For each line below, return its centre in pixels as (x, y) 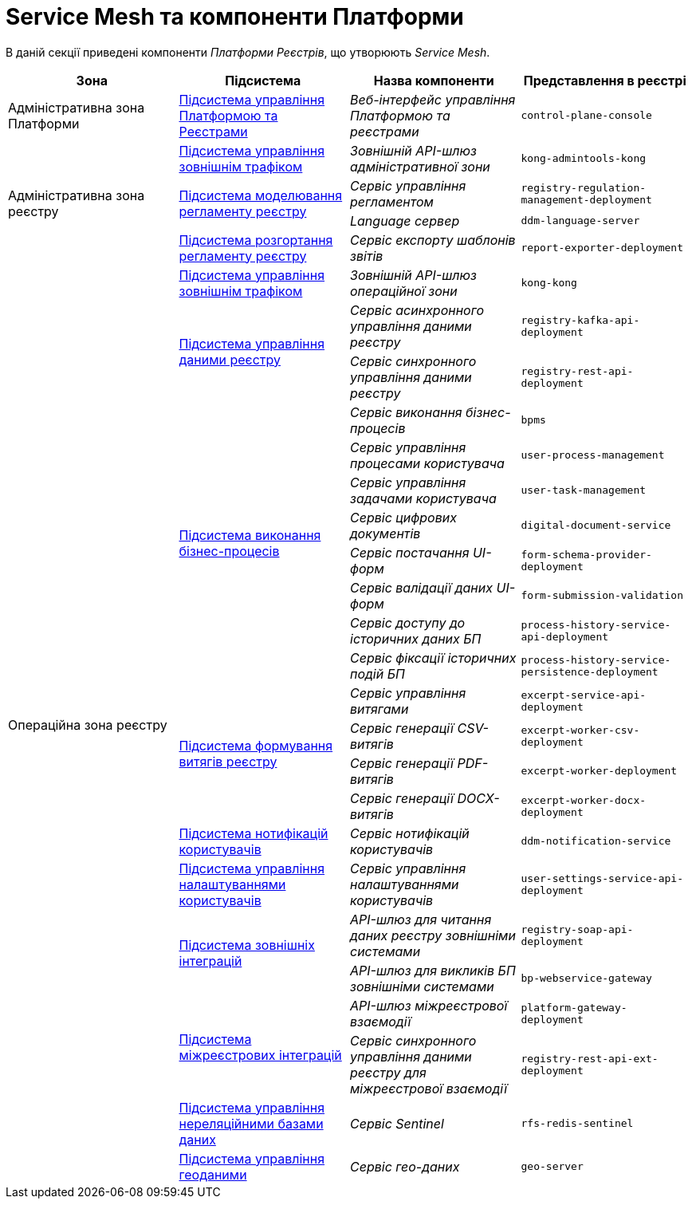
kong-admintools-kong (584, 159)
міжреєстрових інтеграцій (260, 1055)
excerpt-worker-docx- (584, 800)
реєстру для (388, 1072)
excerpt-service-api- (584, 695)
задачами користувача (423, 498)
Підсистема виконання (250, 535)
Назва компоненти (434, 80)
